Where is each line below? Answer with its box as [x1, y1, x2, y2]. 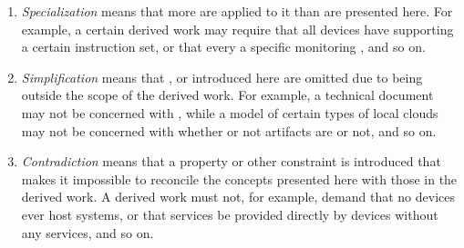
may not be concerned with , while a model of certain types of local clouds [21, 103, 438, 122]
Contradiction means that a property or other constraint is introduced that [21, 152, 441, 171]
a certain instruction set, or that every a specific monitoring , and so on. [21, 37, 426, 56]
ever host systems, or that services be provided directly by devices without [21, 204, 438, 223]
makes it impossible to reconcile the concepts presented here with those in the [21, 169, 458, 188]
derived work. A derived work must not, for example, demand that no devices [21, 187, 455, 206]
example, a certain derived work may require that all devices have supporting [21, 19, 454, 38]
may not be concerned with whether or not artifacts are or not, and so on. [21, 121, 437, 140]
